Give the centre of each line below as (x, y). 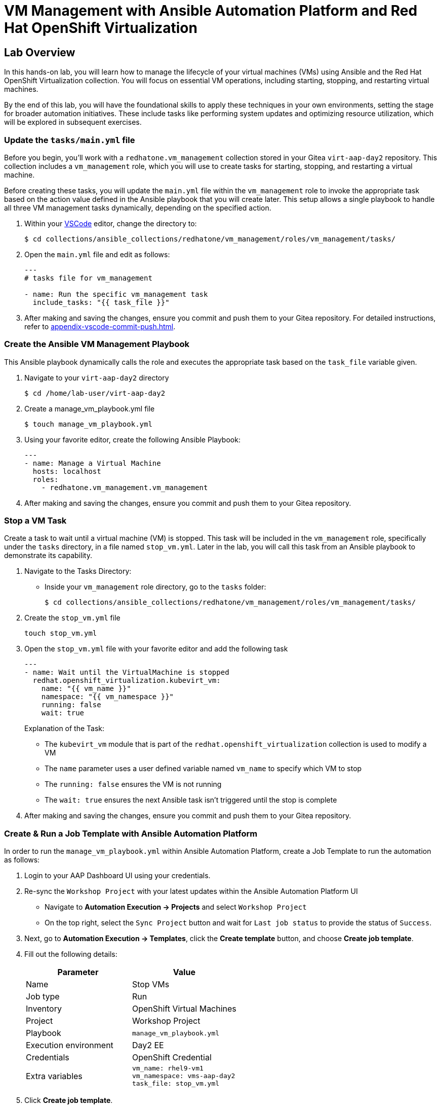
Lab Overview (40, 52)
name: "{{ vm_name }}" (86, 689)
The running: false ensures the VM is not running (133, 784)
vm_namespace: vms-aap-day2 (184, 1076)
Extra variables (54, 1076)
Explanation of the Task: (65, 729)
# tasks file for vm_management (88, 278)
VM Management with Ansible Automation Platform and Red (211, 11)
